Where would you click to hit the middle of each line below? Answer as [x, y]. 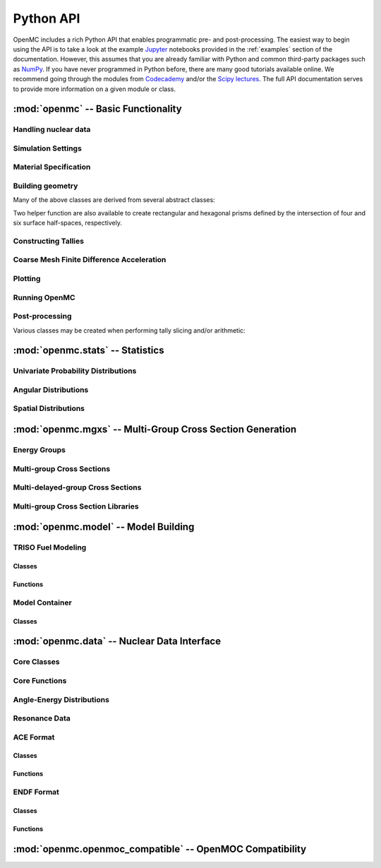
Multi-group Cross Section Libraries [76, 506]
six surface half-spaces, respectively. [68, 223]
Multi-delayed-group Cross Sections [77, 487]
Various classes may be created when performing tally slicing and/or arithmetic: [129, 330]
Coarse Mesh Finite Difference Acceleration [90, 260]
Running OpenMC [44, 297]
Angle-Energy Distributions [61, 699]
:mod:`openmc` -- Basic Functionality [98, 109]
